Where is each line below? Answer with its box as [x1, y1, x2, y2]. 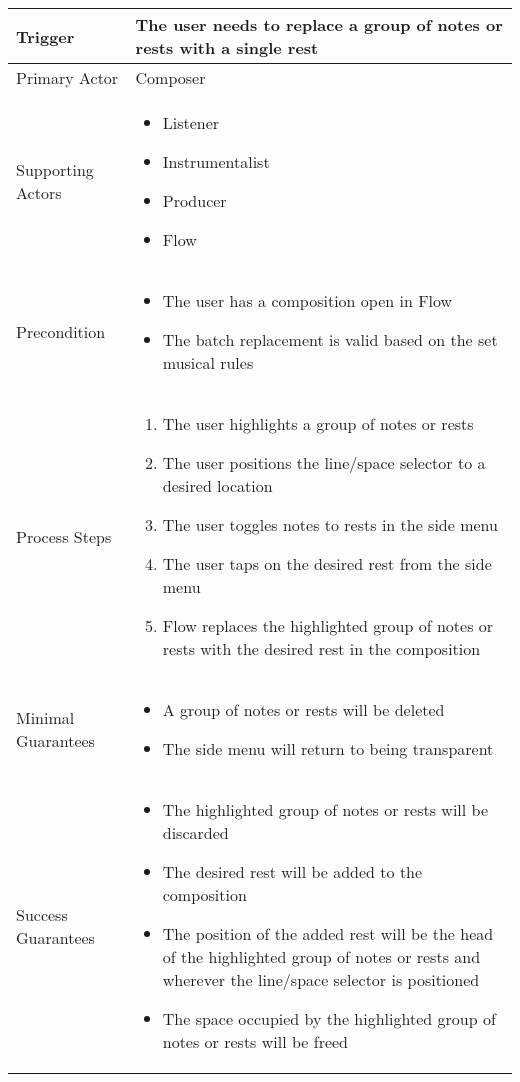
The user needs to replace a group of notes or [135, 13, 503, 36]
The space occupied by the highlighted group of [162, 1007, 496, 1030]
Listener [162, 111, 220, 134]
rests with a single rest [135, 36, 319, 59]
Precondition [16, 320, 106, 343]
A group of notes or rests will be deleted [162, 698, 445, 721]
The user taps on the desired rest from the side [162, 552, 492, 575]
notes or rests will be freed [162, 1030, 349, 1053]
